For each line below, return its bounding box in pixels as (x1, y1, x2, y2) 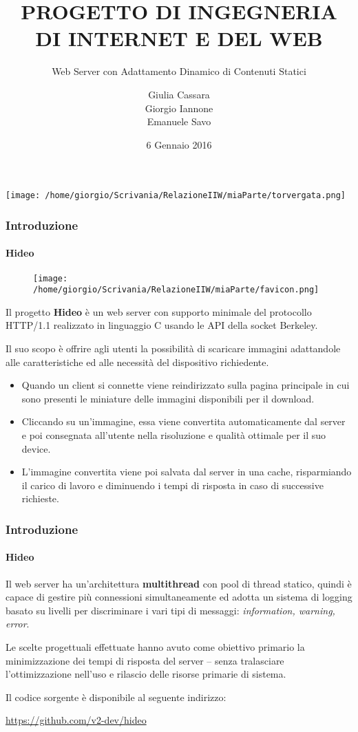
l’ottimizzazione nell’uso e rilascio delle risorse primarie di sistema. (6, 667, 286, 681)
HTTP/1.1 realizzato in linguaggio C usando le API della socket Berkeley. (6, 318, 318, 332)
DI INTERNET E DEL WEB (35, 24, 323, 52)
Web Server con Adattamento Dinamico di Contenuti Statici (52, 64, 306, 78)
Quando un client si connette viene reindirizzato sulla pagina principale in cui (21, 378, 350, 392)
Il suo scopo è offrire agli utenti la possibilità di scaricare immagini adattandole (6, 341, 341, 356)
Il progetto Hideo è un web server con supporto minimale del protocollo (6, 304, 312, 319)
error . (6, 616, 30, 631)
